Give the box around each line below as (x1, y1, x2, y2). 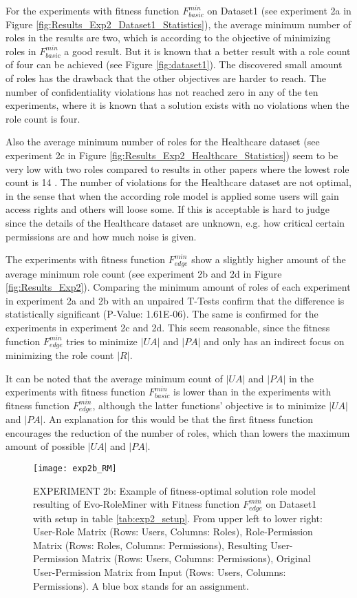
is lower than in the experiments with (173, 384, 332, 399)
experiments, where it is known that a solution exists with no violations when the (6, 98, 349, 112)
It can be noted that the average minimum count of (6, 371, 223, 385)
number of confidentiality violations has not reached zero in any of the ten (6, 84, 318, 99)
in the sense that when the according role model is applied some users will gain (6, 188, 339, 203)
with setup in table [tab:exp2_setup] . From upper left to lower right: (33, 511, 323, 525)
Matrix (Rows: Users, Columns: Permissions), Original (81, 551, 311, 566)
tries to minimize (66, 333, 138, 348)
